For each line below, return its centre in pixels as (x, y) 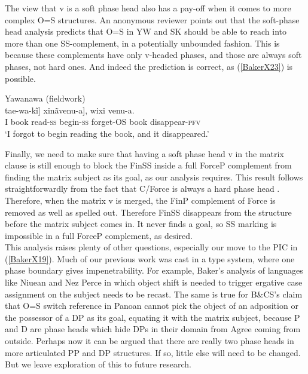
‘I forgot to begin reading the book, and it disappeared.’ (107, 133)
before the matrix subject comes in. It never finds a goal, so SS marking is (141, 224)
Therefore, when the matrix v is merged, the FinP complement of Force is (140, 200)
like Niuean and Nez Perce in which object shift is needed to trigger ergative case (154, 282)
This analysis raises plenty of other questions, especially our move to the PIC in (151, 247)
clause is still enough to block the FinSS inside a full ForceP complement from (148, 165)
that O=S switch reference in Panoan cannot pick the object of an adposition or (152, 306)
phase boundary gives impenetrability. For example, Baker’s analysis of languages (154, 270)
